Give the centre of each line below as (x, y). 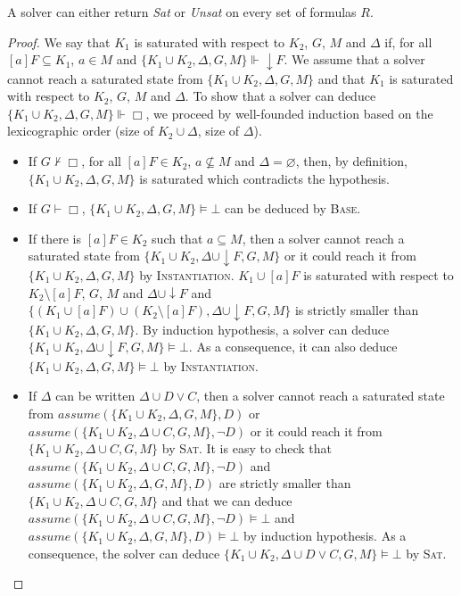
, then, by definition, (351, 161)
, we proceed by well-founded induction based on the (289, 113)
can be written (95, 396)
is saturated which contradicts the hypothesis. (265, 178)
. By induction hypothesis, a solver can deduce (262, 329)
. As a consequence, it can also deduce (293, 347)
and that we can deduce (227, 500)
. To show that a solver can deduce (280, 96)
